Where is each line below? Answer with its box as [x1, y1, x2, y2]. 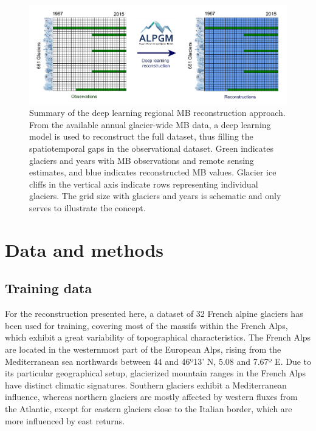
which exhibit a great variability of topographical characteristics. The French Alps [5, 331, 311, 344]
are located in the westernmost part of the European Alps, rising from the [5, 343, 281, 355]
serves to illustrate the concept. [29, 202, 146, 214]
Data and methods [5, 237, 163, 262]
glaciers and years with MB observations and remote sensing [29, 154, 254, 166]
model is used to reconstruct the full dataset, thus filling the [29, 130, 253, 143]
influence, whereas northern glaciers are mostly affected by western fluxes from [5, 390, 298, 403]
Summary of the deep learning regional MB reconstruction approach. [29, 106, 286, 119]
